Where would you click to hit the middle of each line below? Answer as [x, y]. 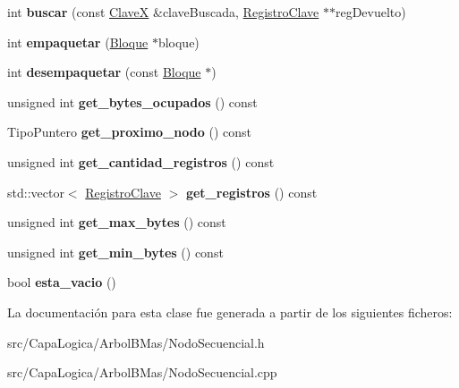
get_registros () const [251, 192]
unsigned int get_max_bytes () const [117, 222]
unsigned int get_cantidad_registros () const [141, 161]
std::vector [36, 192]
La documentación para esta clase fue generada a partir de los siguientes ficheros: [230, 312]
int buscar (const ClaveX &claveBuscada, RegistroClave [163, 12]
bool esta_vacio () [62, 282]
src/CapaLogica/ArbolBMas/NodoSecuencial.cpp [142, 372]
